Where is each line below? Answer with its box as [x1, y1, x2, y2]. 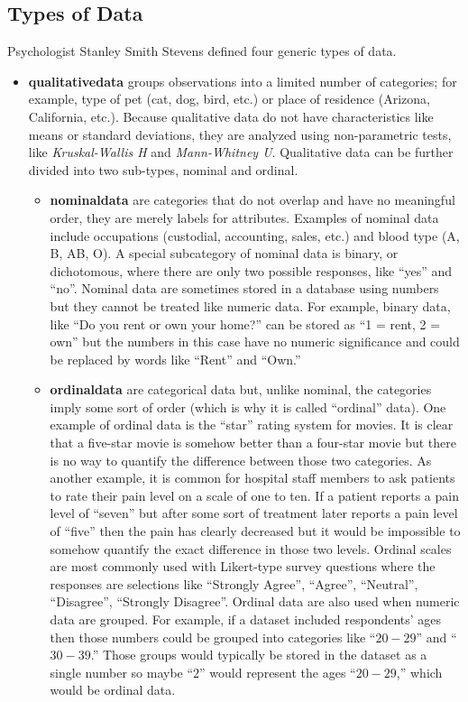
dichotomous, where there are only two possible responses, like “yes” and [50, 261, 453, 280]
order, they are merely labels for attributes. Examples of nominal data [50, 208, 439, 226]
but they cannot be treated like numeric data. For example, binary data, [50, 296, 451, 315]
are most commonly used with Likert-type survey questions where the [50, 557, 436, 576]
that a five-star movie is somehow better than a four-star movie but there [50, 433, 456, 452]
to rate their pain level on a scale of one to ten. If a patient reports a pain [50, 485, 459, 504]
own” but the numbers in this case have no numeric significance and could [50, 332, 460, 351]
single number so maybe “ [50, 662, 194, 681]
